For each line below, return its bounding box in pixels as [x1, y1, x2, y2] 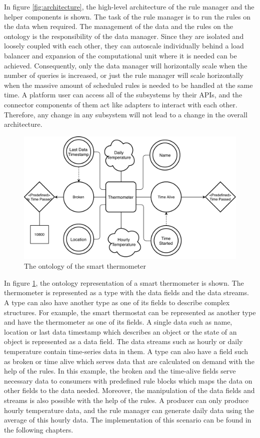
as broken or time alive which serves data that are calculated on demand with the [4, 356, 254, 366]
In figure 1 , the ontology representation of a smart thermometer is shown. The [4, 277, 244, 288]
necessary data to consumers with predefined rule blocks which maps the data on [4, 375, 252, 386]
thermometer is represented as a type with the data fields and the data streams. [4, 287, 249, 298]
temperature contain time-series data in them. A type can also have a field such [4, 346, 248, 357]
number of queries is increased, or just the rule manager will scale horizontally [4, 70, 243, 80]
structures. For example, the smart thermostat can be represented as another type [4, 307, 256, 317]
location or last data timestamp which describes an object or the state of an [4, 326, 237, 337]
